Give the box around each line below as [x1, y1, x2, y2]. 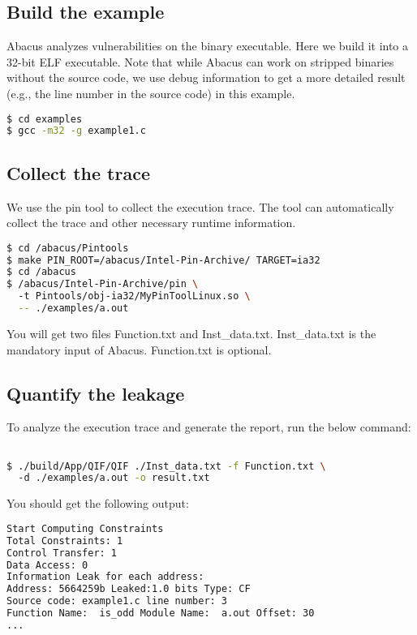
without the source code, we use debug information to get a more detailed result [6, 69, 406, 86]
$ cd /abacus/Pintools [6, 242, 129, 254]
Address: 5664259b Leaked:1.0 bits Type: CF [6, 583, 251, 595]
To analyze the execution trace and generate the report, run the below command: [6, 418, 411, 435]
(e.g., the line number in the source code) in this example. [6, 84, 295, 101]
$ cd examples [6, 113, 83, 125]
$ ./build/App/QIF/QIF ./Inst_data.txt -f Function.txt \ [6, 460, 326, 472]
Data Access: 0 [6, 559, 88, 571]
